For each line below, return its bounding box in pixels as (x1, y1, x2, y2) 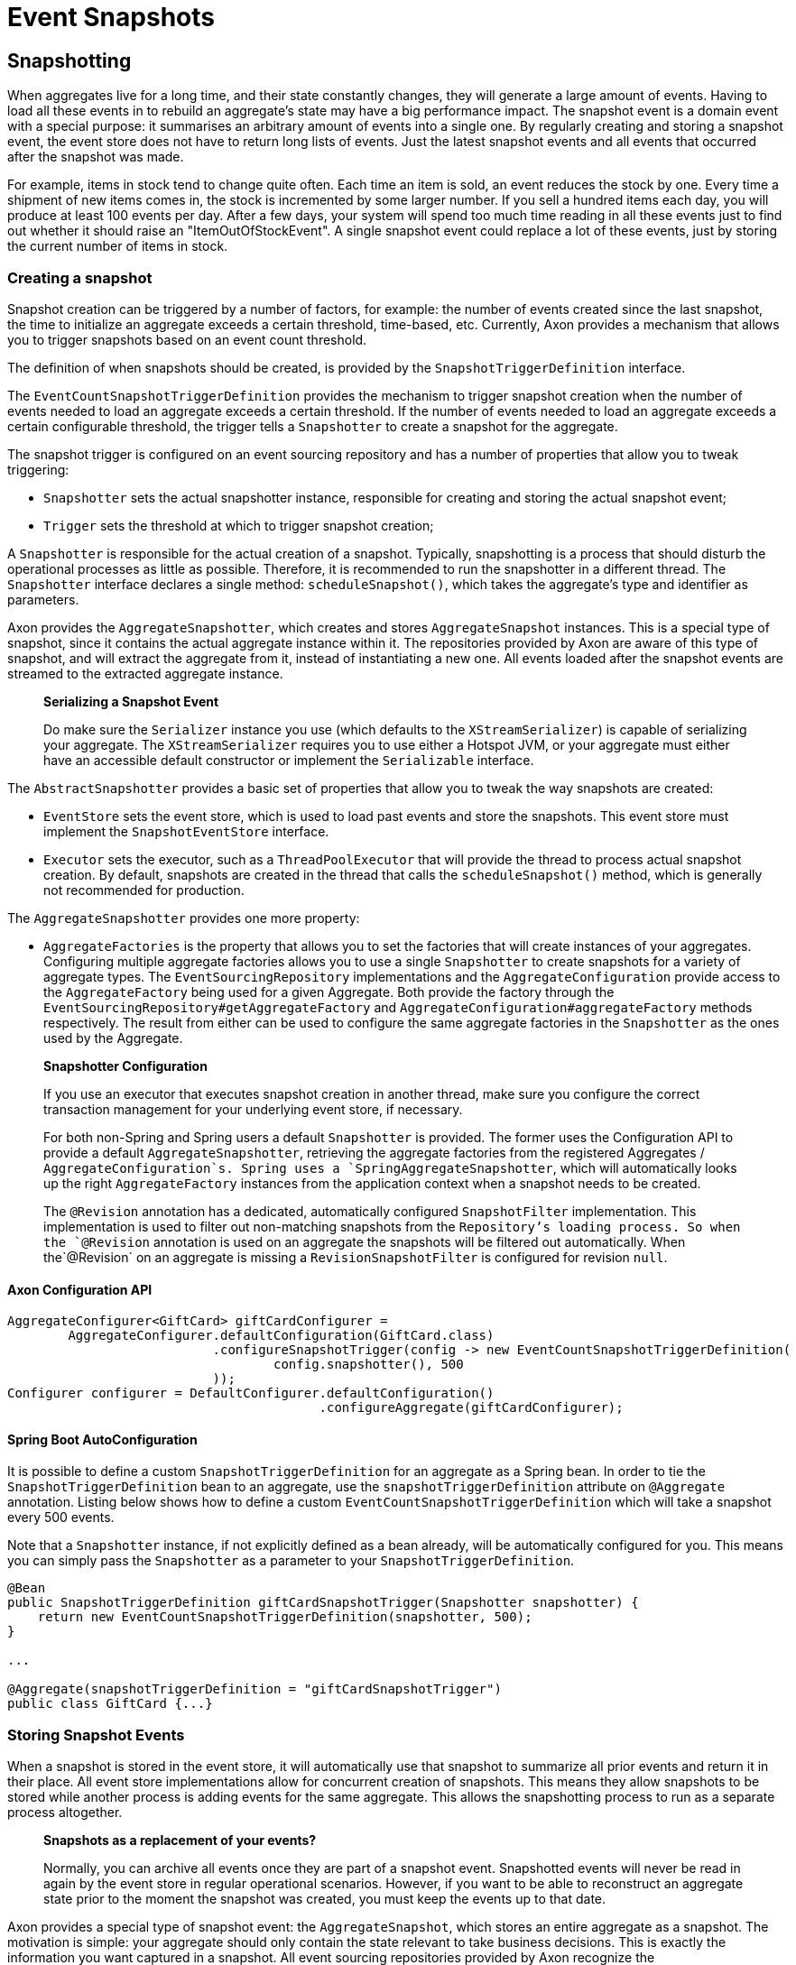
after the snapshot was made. (7, 149, 184, 165)
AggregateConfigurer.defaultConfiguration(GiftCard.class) (68, 1328, 495, 1343)
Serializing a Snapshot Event (43, 693, 219, 709)
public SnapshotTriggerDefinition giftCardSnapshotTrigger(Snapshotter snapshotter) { (7, 1595, 639, 1610)
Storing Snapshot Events (7, 1725, 185, 1744)
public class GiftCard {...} (7, 1696, 213, 1711)
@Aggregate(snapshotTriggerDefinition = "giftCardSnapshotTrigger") (7, 1682, 502, 1697)
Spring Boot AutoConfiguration (7, 1431, 198, 1447)
